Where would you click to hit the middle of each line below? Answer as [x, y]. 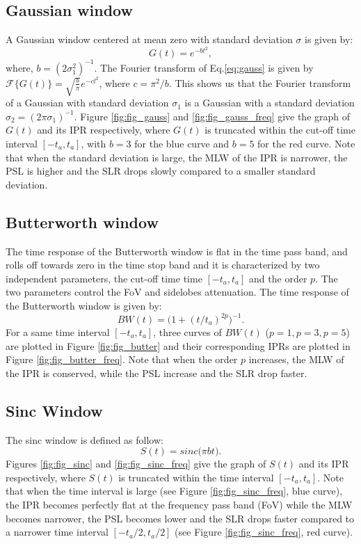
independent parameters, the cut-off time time [104, 278]
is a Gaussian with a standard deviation [270, 103]
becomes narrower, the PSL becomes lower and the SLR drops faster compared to [180, 518]
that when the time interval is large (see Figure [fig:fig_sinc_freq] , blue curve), [174, 491]
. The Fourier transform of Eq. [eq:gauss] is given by [204, 67]
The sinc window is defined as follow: [85, 439]
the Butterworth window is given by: [84, 305]
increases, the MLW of [296, 359]
